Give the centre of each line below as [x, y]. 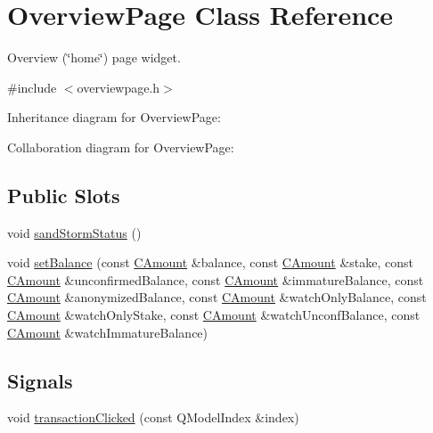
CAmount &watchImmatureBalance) [108, 332]
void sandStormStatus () [74, 232]
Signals [40, 380]
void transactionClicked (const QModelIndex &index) [153, 417]
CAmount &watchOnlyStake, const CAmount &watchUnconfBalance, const [214, 315]
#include [32, 87]
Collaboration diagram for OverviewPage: [121, 147]
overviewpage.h [118, 87]
